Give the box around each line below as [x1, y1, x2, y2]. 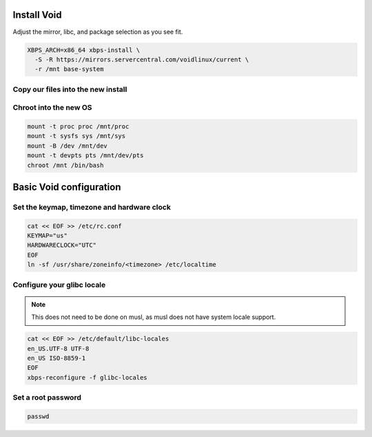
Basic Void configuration [12, 181, 121, 193]
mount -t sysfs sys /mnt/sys [27, 132, 126, 140]
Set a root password [12, 393, 82, 402]
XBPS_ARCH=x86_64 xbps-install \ [27, 46, 141, 54]
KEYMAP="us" [27, 232, 68, 240]
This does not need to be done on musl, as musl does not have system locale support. [31, 313, 276, 321]
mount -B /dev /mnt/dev [27, 142, 108, 150]
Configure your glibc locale [12, 280, 106, 289]
